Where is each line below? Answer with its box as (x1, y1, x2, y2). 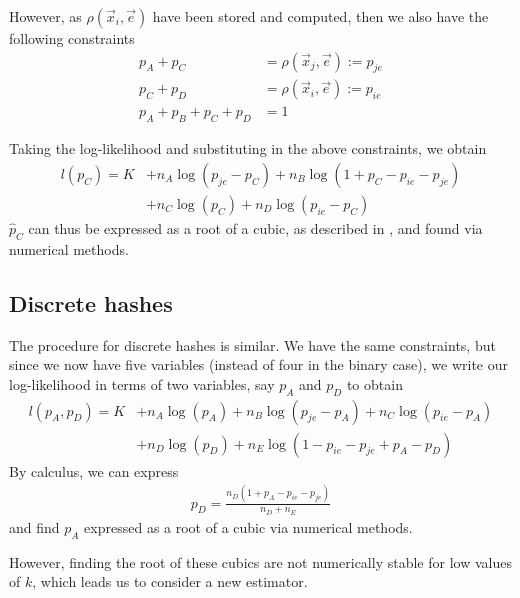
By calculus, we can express (9, 460, 179, 481)
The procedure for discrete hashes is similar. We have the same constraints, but (9, 334, 496, 355)
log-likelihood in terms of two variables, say (9, 373, 275, 394)
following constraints (9, 28, 135, 48)
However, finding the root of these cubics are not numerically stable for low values (9, 551, 512, 572)
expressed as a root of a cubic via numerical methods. (84, 516, 413, 537)
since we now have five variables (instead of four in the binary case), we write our (9, 354, 509, 375)
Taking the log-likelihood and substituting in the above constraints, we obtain (9, 138, 487, 159)
